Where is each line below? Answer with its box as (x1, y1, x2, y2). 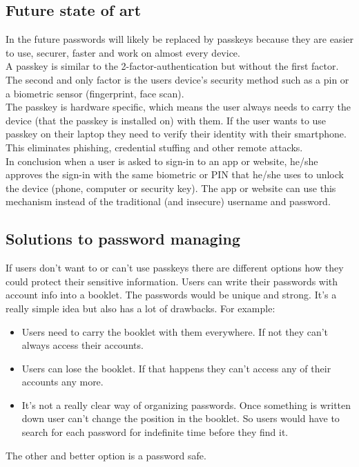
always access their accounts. (21, 338, 144, 352)
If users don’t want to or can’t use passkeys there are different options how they (6, 260, 344, 275)
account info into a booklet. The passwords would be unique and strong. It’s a (6, 287, 337, 302)
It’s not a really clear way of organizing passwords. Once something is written (21, 397, 351, 412)
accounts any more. (21, 374, 104, 389)
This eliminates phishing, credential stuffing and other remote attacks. (6, 140, 303, 154)
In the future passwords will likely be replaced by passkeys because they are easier (6, 32, 353, 46)
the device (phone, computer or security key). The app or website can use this (6, 180, 336, 195)
